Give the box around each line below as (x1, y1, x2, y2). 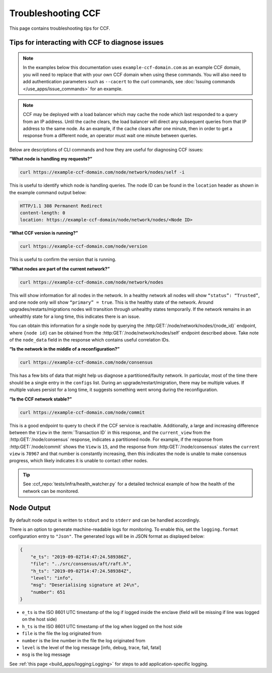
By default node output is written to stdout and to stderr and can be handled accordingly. (9, 517, 200, 523)
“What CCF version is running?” (9, 230, 78, 236)
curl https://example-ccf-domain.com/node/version (20, 244, 148, 249)
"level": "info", (30, 575, 74, 581)
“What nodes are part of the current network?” (9, 265, 110, 272)
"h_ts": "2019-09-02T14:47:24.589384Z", (30, 568, 132, 574)
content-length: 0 (20, 210, 65, 215)
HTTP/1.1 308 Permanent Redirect (20, 203, 103, 209)
